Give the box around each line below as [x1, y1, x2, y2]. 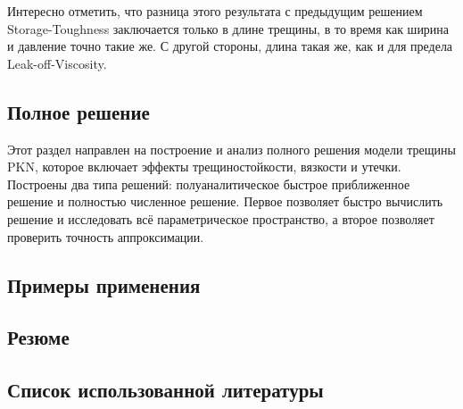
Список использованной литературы [7, 376, 324, 404]
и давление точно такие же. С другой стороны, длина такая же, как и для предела [7, 37, 453, 55]
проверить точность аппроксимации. [7, 227, 204, 246]
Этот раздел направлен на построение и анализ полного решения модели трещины [7, 139, 456, 158]
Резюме [7, 323, 70, 351]
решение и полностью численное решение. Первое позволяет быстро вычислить [7, 192, 443, 211]
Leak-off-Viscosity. [7, 54, 107, 72]
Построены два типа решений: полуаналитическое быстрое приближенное [7, 174, 410, 193]
